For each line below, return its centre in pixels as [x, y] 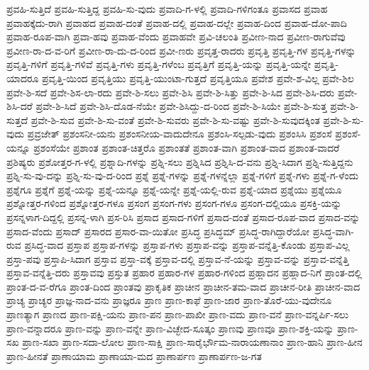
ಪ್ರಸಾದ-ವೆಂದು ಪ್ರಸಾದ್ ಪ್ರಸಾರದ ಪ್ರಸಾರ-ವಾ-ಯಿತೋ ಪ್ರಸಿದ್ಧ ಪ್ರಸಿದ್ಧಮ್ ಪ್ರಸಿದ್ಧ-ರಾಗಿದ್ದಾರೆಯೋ [158, 231]
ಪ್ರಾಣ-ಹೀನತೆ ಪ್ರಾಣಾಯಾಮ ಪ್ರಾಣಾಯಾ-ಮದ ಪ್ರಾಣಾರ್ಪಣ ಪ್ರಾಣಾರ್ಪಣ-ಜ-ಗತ [134, 355]
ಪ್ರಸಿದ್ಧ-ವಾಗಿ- [333, 231]
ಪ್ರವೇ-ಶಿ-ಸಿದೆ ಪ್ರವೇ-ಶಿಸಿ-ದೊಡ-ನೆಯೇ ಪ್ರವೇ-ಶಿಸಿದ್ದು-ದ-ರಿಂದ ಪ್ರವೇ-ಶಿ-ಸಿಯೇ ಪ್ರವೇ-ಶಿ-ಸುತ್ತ [181, 106]
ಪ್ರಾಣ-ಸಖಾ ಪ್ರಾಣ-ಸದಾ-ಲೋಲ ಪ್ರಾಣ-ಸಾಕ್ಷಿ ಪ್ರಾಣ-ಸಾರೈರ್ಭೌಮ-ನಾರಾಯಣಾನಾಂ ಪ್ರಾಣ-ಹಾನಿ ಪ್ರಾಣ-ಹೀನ [192, 342]
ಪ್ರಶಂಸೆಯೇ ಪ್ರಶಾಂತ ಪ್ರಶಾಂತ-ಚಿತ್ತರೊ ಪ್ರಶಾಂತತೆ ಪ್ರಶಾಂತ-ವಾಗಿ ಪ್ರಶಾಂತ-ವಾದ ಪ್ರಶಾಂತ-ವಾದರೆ [187, 147]
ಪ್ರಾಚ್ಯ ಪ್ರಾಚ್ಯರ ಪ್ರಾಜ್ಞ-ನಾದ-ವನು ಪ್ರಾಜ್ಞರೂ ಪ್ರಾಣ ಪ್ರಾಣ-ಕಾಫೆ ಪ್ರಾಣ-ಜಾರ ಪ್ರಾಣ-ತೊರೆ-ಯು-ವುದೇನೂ [169, 300]
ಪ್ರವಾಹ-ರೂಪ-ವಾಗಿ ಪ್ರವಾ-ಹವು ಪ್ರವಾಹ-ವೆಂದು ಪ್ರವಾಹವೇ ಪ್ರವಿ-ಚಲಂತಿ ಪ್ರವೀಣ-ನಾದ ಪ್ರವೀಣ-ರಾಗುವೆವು [176, 37]
